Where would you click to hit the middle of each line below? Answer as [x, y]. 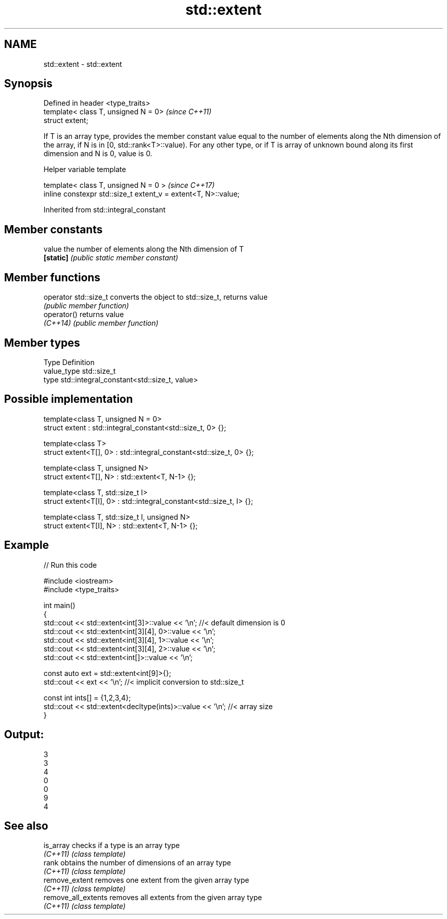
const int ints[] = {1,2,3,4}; [87, 697]
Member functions [52, 277]
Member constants [53, 229]
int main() [59, 605]
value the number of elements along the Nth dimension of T [144, 249]
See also [26, 826]
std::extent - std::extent [83, 64]
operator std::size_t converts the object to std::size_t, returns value [156, 297]
